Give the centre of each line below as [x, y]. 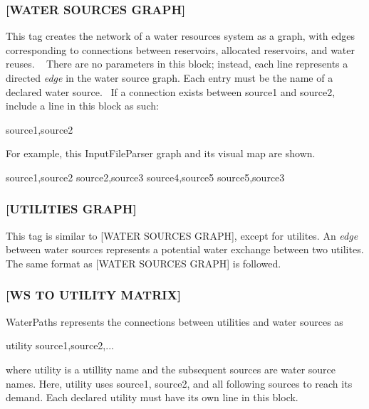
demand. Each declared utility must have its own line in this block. [152, 397]
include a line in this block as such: [82, 106]
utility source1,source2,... [60, 345]
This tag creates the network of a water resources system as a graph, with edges [180, 36]
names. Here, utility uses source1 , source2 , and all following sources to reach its [179, 383]
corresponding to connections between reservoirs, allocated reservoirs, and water [181, 49]
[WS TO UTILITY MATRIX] [93, 295]
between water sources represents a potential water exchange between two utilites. [185, 249]
